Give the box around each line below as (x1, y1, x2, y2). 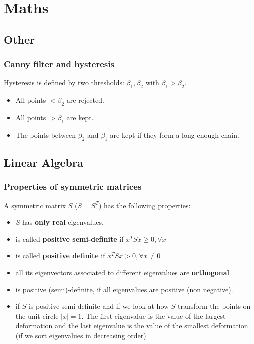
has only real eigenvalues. (22, 217, 104, 227)
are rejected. (66, 95, 104, 105)
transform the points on (178, 301, 251, 311)
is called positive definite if (15, 250, 105, 261)
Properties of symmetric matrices (4, 180, 142, 193)
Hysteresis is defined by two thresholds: (4, 77, 124, 88)
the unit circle (15, 310, 59, 321)
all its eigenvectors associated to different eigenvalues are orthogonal (15, 267, 230, 277)
